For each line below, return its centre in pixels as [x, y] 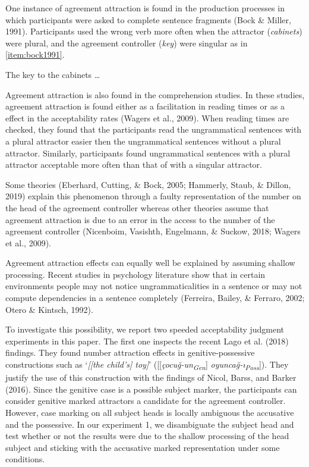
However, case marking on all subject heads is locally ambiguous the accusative [150, 412]
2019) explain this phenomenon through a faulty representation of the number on [153, 196]
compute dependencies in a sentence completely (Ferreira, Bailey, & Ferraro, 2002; [155, 298]
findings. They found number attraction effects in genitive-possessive [130, 352]
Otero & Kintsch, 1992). [49, 309]
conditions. [25, 459]
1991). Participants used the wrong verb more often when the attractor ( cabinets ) [154, 31]
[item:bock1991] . [35, 54]
